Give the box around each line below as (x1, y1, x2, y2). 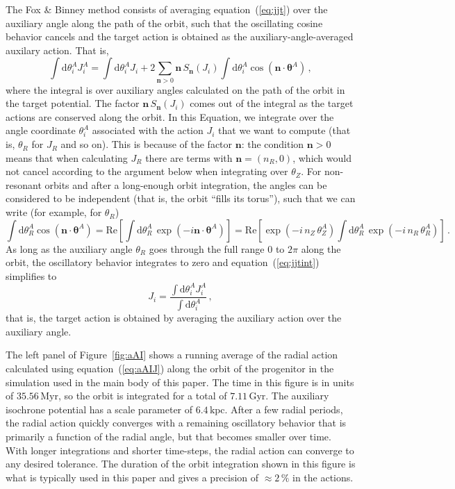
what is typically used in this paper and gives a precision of (6, 470, 259, 484)
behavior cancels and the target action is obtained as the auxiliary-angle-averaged (6, 29, 354, 44)
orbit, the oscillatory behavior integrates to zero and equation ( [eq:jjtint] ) (6, 255, 320, 270)
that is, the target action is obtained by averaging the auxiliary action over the (6, 310, 342, 325)
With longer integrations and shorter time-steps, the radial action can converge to (6, 442, 354, 457)
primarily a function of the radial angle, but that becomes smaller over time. (6, 429, 331, 444)
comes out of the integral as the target (190, 96, 354, 110)
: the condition (241, 137, 304, 151)
